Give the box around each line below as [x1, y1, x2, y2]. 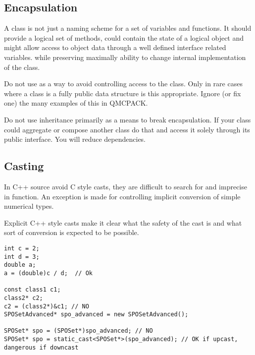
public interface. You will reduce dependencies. [4, 134, 146, 144]
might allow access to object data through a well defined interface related [4, 42, 226, 53]
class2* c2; [4, 294, 43, 301]
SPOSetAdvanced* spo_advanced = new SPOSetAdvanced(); [4, 311, 189, 318]
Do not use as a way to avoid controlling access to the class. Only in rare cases [4, 78, 243, 89]
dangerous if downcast [4, 344, 79, 351]
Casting [4, 158, 44, 174]
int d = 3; [4, 253, 40, 260]
